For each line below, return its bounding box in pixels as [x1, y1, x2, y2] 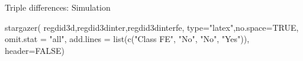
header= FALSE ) [5, 44, 65, 56]
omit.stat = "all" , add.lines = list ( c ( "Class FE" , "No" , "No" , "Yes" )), [5, 33, 250, 45]
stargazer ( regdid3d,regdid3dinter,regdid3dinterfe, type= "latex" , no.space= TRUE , [5, 21, 299, 33]
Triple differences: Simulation [5, 1, 111, 13]
